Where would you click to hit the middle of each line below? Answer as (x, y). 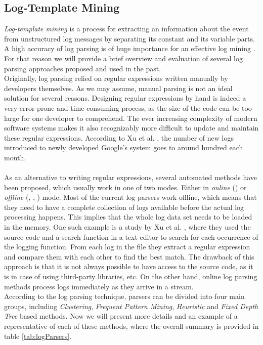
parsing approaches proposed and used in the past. (83, 68)
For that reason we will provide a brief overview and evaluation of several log (123, 58)
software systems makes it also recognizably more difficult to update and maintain (131, 128)
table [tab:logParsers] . (38, 336)
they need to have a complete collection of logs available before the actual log (124, 207)
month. (15, 157)
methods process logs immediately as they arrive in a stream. (99, 286)
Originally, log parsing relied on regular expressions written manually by (116, 78)
